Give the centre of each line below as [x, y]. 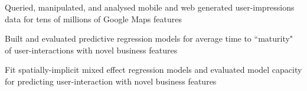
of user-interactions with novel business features [91, 50]
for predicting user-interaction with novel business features [111, 81]
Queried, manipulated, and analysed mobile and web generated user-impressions [150, 7]
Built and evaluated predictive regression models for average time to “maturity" [149, 38]
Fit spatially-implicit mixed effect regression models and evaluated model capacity [153, 70]
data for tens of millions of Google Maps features [93, 18]
